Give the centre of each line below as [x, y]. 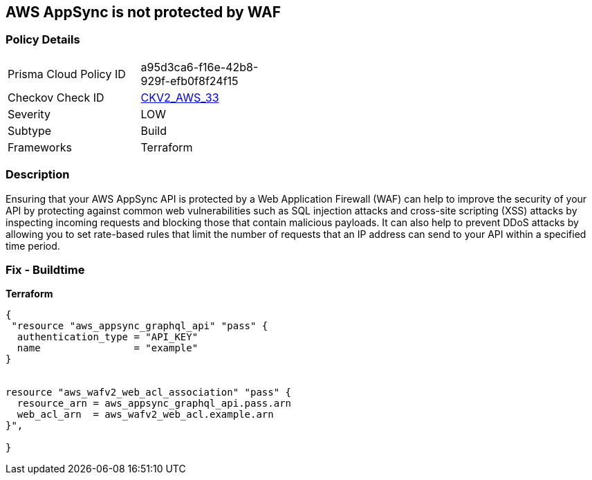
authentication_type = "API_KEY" [108, 337]
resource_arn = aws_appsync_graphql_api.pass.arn [154, 404]
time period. [33, 246]
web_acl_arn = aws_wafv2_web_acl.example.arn [145, 415]
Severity [29, 114]
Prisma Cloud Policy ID [67, 74]
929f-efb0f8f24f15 [189, 81]
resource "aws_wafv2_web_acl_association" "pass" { [149, 393]
